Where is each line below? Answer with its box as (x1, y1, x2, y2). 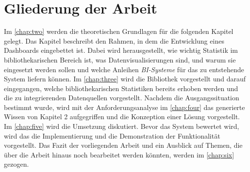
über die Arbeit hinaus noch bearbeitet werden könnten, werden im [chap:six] (4, 149, 234, 159)
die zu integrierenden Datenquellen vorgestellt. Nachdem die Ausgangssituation (4, 93, 239, 103)
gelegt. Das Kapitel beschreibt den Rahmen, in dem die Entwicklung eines (4, 35, 224, 46)
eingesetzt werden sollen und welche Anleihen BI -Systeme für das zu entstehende (4, 64, 244, 74)
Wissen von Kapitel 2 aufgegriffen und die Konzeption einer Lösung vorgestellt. (4, 111, 240, 122)
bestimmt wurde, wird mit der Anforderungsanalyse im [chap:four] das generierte (4, 102, 245, 112)
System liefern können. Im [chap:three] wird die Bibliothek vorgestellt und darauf (4, 74, 246, 84)
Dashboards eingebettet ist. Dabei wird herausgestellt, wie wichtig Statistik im (4, 45, 238, 55)
